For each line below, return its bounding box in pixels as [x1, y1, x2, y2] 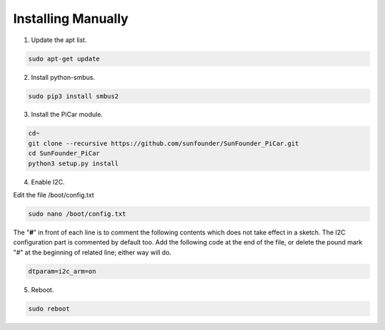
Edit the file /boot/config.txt [13, 191, 94, 200]
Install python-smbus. [31, 73, 96, 81]
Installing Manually [13, 11, 128, 26]
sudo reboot [28, 304, 71, 313]
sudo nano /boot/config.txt [28, 210, 126, 217]
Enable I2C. [31, 177, 66, 186]
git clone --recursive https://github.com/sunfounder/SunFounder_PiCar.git [28, 139, 299, 148]
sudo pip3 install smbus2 [28, 92, 119, 100]
